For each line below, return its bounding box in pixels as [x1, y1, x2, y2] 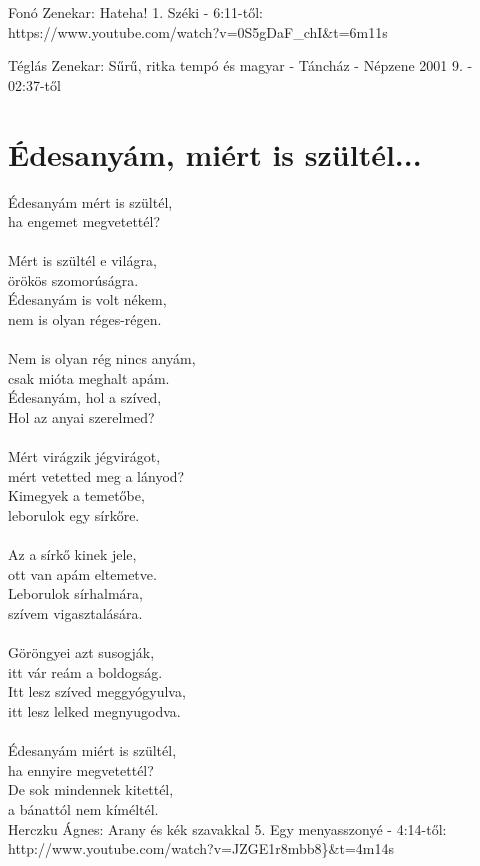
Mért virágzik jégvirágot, [8, 446, 161, 467]
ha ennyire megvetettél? [8, 759, 154, 780]
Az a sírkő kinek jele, [8, 544, 137, 565]
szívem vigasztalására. [8, 602, 143, 623]
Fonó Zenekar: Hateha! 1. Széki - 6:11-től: [8, 2, 263, 22]
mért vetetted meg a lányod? [8, 465, 185, 486]
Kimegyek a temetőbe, [8, 485, 145, 506]
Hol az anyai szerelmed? [8, 407, 155, 428]
